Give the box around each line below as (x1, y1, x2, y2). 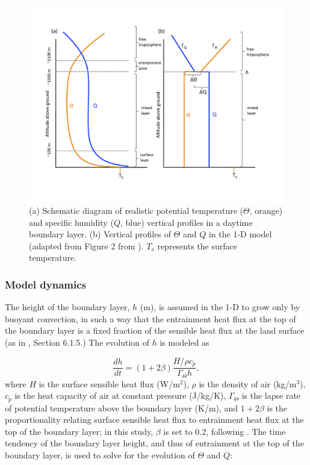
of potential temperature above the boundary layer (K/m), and (5, 401, 238, 414)
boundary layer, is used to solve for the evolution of (5, 449, 195, 461)
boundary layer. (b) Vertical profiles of (29, 228, 171, 240)
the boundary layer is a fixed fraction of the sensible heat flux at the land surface (5, 324, 305, 337)
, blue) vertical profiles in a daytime (120, 216, 253, 228)
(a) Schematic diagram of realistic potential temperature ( (29, 204, 244, 217)
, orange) (249, 204, 283, 217)
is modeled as (160, 336, 209, 349)
